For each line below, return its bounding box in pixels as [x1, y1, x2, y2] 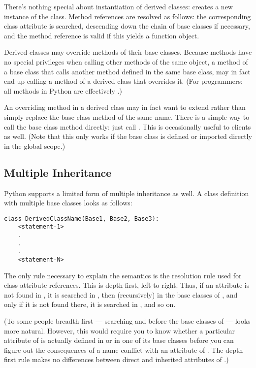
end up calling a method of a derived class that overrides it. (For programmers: [4, 76, 243, 86]
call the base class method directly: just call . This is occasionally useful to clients [4, 121, 251, 132]
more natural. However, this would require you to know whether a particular [4, 325, 235, 335]
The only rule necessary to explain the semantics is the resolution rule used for [4, 270, 242, 280]
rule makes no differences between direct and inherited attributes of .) [18, 354, 229, 365]
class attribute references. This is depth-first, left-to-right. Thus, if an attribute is [4, 280, 250, 290]
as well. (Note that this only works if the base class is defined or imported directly [4, 131, 252, 141]
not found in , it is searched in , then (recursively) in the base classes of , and [4, 289, 238, 300]
